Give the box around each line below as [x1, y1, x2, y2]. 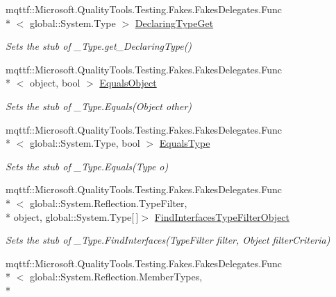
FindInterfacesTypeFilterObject [154, 209, 290, 224]
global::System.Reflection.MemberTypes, [29, 269, 203, 284]
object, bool [29, 75, 81, 90]
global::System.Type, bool [29, 136, 140, 150]
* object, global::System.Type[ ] [6, 209, 139, 224]
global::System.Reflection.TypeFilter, [29, 195, 187, 210]
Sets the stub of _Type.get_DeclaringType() [6, 39, 192, 53]
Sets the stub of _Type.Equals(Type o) [6, 159, 169, 173]
